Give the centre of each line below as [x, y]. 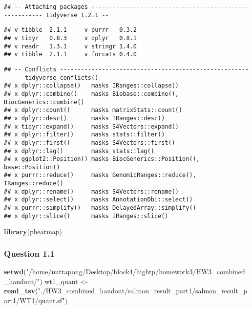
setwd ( [15, 272]
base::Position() [32, 167]
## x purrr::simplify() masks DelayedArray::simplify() [100, 208]
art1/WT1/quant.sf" [34, 300]
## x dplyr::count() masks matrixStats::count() [93, 110]
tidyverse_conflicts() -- [67, 77]
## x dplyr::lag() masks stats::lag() [79, 151]
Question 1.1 [29, 253]
